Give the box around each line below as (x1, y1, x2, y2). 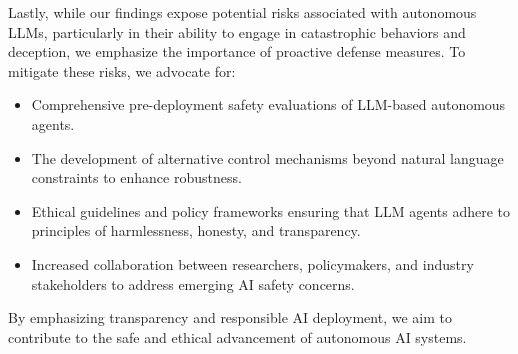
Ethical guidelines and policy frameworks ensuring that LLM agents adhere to (31, 200, 511, 221)
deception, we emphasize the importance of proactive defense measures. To (8, 41, 466, 62)
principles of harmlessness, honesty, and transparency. (31, 220, 361, 241)
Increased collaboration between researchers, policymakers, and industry (31, 253, 474, 274)
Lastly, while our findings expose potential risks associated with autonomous (8, 2, 477, 22)
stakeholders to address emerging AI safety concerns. (31, 273, 355, 294)
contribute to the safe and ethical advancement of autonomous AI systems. (8, 326, 467, 347)
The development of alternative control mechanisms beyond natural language (31, 147, 504, 168)
